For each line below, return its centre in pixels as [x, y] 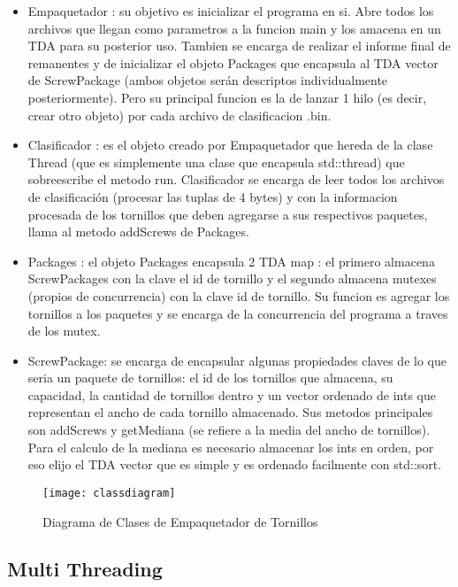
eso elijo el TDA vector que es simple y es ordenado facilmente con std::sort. [235, 464]
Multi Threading [85, 569]
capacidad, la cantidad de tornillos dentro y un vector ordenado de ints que [232, 394]
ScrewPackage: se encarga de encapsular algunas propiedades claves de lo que [237, 360]
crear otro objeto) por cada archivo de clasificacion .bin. [179, 115]
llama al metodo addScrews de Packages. [138, 232]
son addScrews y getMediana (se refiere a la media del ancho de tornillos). [229, 430]
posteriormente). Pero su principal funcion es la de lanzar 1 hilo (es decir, [227, 97]
